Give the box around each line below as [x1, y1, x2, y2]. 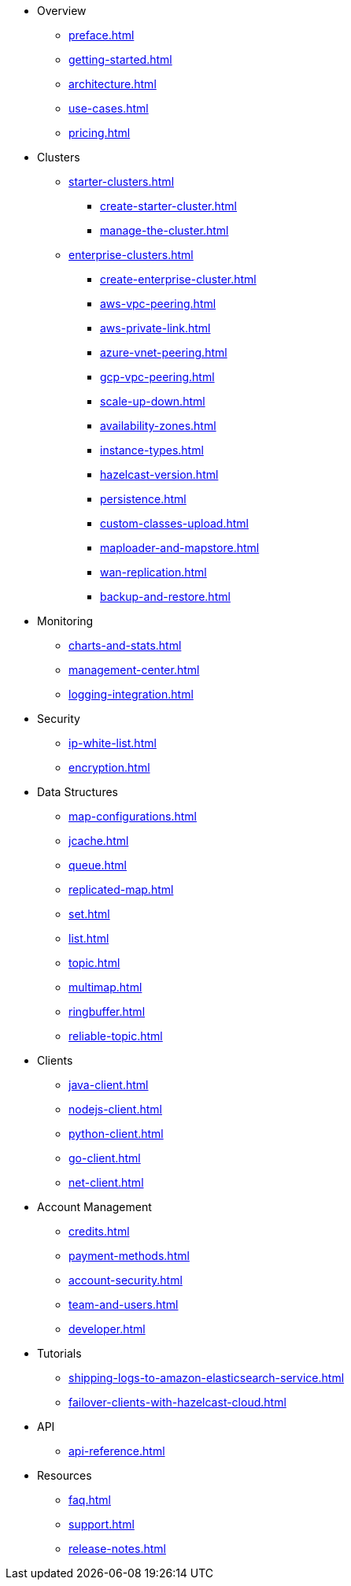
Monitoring [37, 614, 94, 628]
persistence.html [100, 492, 187, 506]
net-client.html [68, 1176, 144, 1189]
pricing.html [68, 126, 131, 139]
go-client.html [68, 1151, 141, 1165]
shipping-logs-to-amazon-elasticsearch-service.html [68, 1371, 345, 1384]
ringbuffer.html [68, 1005, 146, 1018]
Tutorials [37, 1347, 82, 1360]
